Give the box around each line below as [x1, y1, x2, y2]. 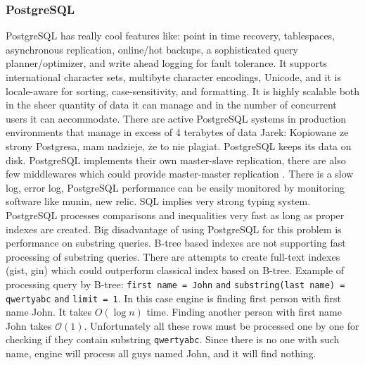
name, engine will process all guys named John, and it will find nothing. [6, 346, 316, 361]
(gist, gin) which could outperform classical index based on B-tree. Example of [6, 263, 345, 278]
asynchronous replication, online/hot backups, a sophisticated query [6, 42, 298, 56]
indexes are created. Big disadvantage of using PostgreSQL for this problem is [6, 221, 342, 236]
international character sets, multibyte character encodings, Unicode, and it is [6, 70, 341, 84]
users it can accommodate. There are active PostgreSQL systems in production [6, 111, 346, 125]
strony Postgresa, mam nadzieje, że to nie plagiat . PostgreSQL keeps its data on [6, 138, 352, 153]
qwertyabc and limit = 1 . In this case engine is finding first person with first [6, 290, 341, 305]
